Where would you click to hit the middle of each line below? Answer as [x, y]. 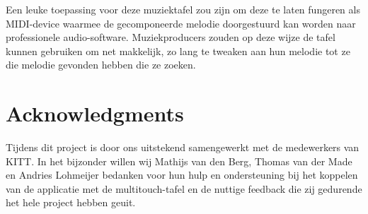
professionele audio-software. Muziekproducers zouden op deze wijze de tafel [171, 37]
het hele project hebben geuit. [71, 202]
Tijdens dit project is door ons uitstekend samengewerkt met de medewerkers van [183, 147]
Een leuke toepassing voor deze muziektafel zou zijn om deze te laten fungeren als [183, 9]
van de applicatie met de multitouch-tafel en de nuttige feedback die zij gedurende [184, 188]
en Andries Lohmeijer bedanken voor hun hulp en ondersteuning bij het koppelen [182, 175]
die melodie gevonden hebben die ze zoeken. [101, 65]
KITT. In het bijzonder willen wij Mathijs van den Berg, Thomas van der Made [179, 161]
